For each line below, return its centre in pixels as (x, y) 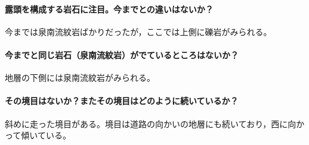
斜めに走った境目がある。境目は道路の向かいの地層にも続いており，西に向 (151, 123)
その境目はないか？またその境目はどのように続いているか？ (122, 101)
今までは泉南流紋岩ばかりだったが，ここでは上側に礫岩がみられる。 (138, 31)
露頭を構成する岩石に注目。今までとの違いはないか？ (109, 9)
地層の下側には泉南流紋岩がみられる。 (80, 78)
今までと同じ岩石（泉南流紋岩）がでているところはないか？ (122, 54)
